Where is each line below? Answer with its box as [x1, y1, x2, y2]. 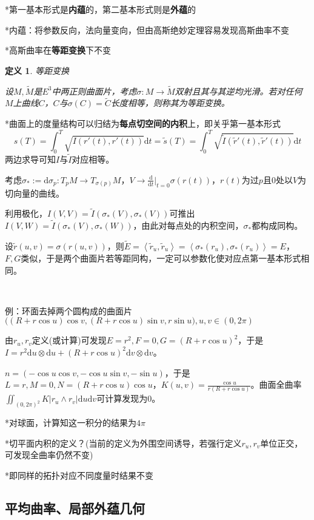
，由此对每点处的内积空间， [133, 219, 244, 232]
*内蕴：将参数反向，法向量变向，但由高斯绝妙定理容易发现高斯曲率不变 [5, 23, 289, 36]
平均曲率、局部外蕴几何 [5, 499, 145, 518]
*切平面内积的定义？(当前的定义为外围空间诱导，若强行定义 [5, 436, 242, 449]
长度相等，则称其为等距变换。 [110, 96, 230, 109]
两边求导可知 [5, 153, 56, 166]
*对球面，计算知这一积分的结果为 [5, 416, 136, 429]
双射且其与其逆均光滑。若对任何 [175, 84, 302, 97]
